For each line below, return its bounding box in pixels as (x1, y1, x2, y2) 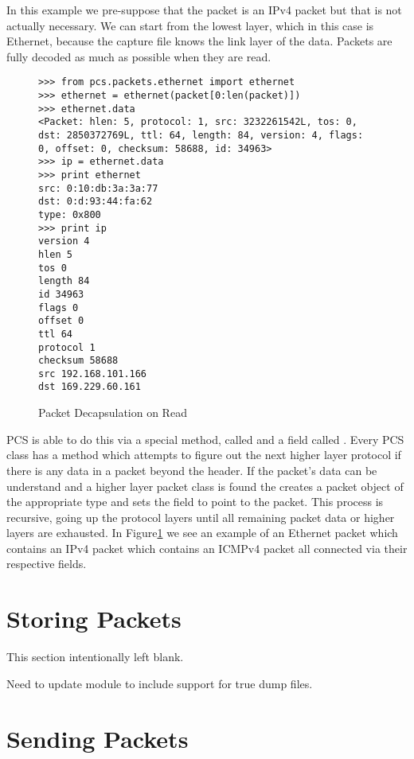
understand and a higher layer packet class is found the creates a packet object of (6, 477, 404, 494)
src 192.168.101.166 (38, 368, 147, 379)
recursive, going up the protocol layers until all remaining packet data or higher (6, 508, 395, 525)
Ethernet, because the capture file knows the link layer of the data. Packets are (6, 33, 393, 49)
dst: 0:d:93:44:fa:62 (38, 196, 153, 208)
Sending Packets (6, 722, 189, 754)
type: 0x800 (38, 208, 101, 220)
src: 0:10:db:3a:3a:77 (38, 182, 158, 194)
